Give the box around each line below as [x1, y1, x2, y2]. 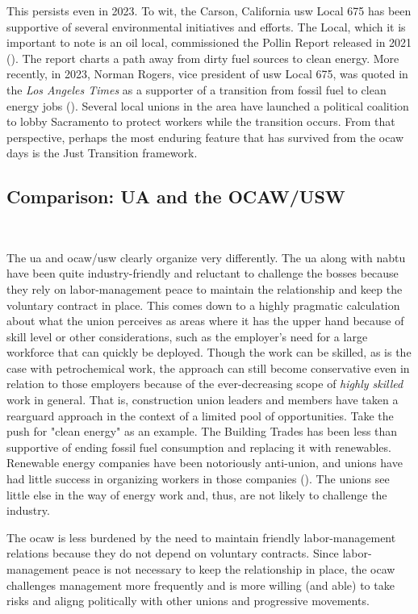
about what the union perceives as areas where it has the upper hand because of [6, 312, 404, 329]
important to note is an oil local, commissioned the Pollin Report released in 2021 [6, 34, 412, 51]
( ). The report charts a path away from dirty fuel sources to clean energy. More [6, 49, 399, 66]
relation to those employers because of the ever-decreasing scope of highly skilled [6, 375, 403, 392]
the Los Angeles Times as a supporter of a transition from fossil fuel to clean [6, 81, 387, 98]
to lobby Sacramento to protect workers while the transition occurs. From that [6, 113, 395, 130]
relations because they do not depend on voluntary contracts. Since [6, 545, 339, 562]
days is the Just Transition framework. [6, 144, 198, 161]
